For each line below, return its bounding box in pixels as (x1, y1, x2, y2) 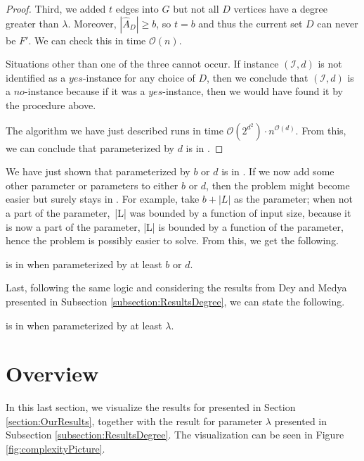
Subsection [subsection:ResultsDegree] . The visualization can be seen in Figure (6, 427, 344, 442)
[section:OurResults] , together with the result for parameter (6, 413, 263, 428)
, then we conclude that (207, 70, 308, 84)
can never (317, 15, 358, 30)
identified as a (6, 70, 66, 84)
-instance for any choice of (82, 70, 195, 84)
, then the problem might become (206, 177, 350, 192)
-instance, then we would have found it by (162, 84, 343, 99)
